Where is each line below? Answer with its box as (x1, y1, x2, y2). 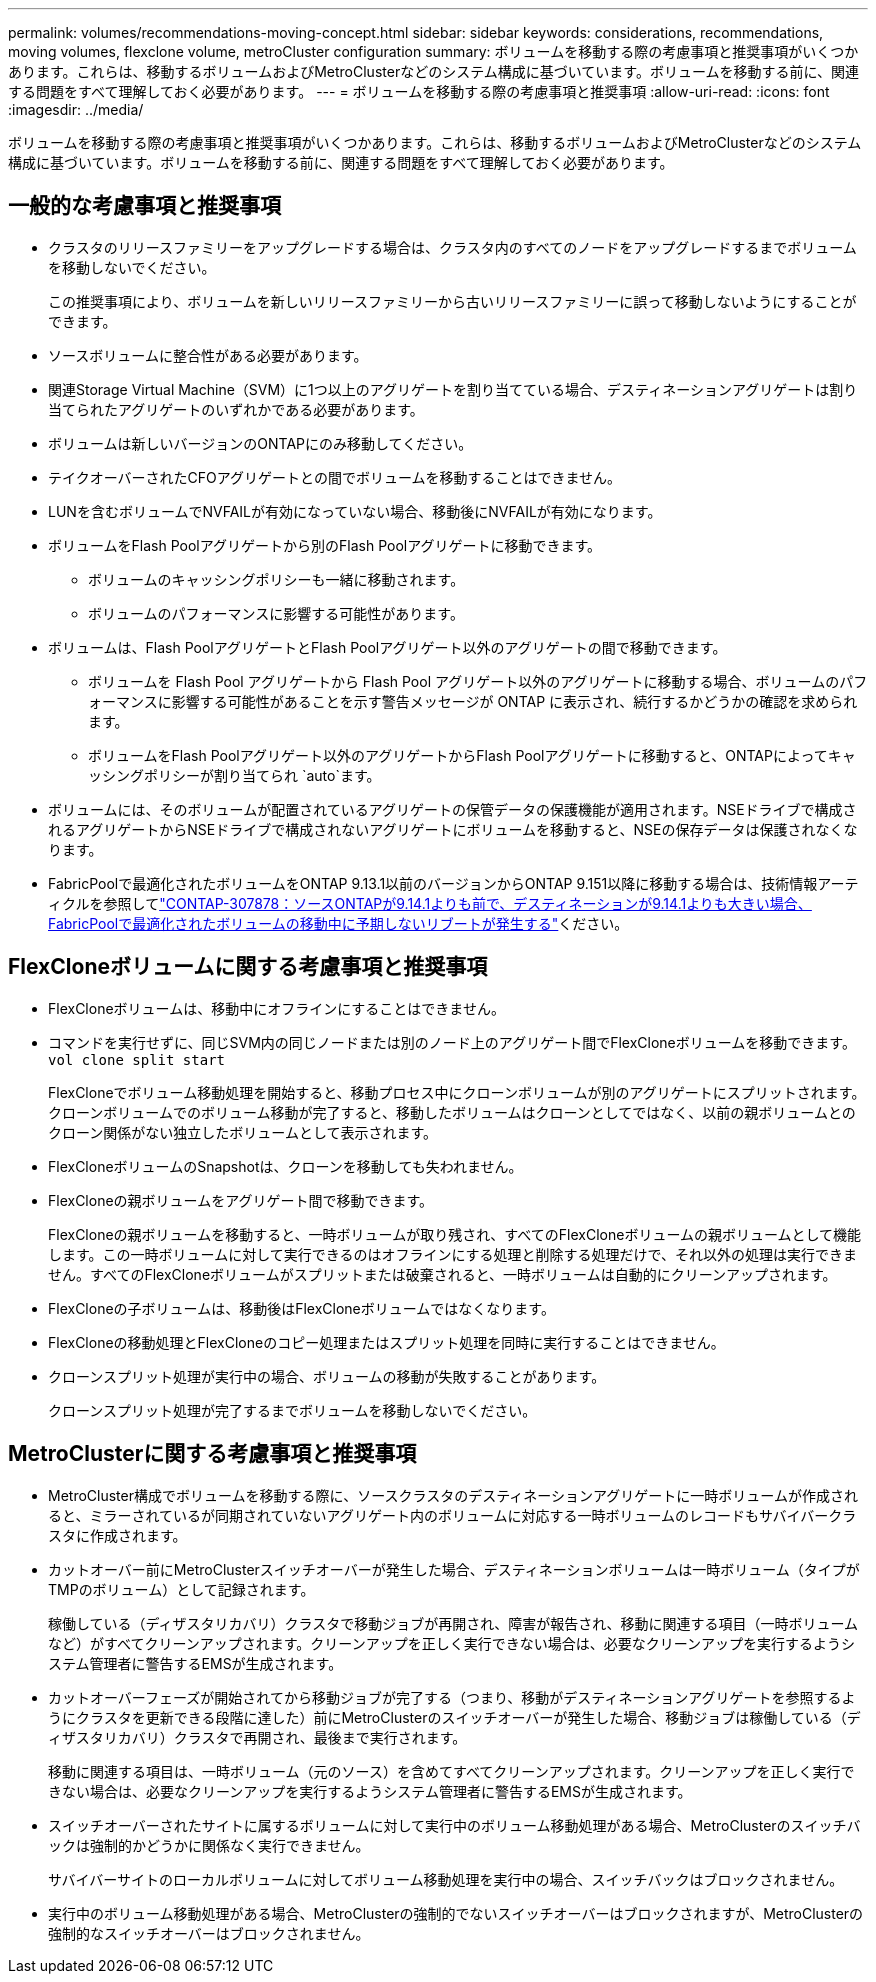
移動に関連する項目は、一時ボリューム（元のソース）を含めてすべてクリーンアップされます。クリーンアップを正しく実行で (48, 1762, 855, 1780)
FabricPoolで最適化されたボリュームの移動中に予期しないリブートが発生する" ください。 (48, 914, 629, 932)
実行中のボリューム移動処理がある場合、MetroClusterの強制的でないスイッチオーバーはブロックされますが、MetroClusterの (48, 1904, 864, 1922)
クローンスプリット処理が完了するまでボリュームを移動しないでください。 (48, 1401, 537, 1419)
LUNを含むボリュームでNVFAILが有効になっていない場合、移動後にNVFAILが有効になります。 (48, 502, 662, 520)
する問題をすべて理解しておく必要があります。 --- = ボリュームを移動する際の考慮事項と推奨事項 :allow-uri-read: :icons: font (8, 83, 830, 100)
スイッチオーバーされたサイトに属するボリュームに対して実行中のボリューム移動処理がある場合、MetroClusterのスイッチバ (48, 1816, 861, 1834)
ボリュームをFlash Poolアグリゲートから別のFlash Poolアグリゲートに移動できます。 (48, 536, 602, 554)
